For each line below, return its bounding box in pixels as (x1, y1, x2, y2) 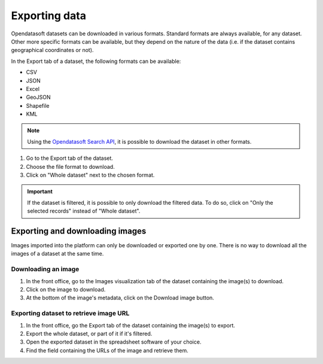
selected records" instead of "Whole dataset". (27, 207, 141, 215)
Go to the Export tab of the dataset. (26, 154, 114, 162)
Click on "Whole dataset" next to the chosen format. (26, 171, 155, 179)
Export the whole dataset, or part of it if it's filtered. (26, 330, 153, 337)
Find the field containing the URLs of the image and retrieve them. (26, 347, 188, 354)
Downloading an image (11, 265, 80, 274)
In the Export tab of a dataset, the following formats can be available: (11, 57, 181, 65)
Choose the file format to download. (26, 163, 115, 170)
